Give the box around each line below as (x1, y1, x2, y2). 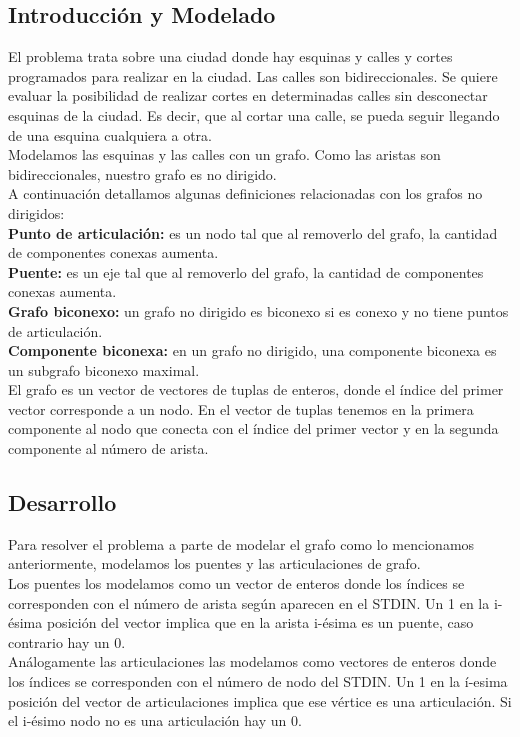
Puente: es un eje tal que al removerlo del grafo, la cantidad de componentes (8, 261, 484, 282)
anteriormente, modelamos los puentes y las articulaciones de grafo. (8, 553, 421, 574)
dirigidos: (8, 202, 65, 223)
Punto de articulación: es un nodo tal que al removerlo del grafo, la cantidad (8, 222, 498, 243)
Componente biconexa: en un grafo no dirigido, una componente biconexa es (8, 340, 497, 361)
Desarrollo (8, 487, 117, 518)
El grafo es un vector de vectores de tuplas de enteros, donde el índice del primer (8, 379, 504, 400)
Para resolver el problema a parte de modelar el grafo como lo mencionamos (8, 533, 475, 554)
